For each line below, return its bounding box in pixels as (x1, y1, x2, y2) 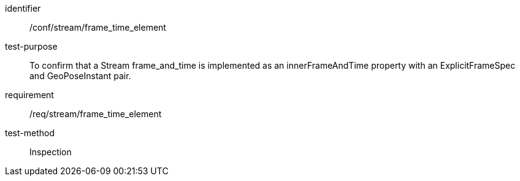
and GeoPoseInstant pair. (29, 71, 131, 81)
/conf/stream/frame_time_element (29, 22, 166, 33)
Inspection (29, 147, 72, 157)
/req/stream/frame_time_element (29, 109, 162, 119)
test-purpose (5, 41, 58, 52)
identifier (5, 3, 41, 13)
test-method (5, 128, 55, 138)
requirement (5, 90, 54, 100)
